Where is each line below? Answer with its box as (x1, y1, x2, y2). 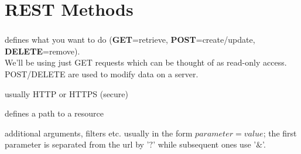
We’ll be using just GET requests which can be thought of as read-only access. (5, 56, 287, 69)
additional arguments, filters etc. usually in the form (5, 126, 193, 139)
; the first (263, 126, 297, 139)
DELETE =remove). (5, 45, 80, 57)
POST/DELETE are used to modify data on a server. (5, 68, 199, 80)
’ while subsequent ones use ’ (153, 138, 256, 150)
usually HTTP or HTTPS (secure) (5, 87, 129, 100)
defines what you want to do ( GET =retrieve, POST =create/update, (5, 33, 255, 46)
